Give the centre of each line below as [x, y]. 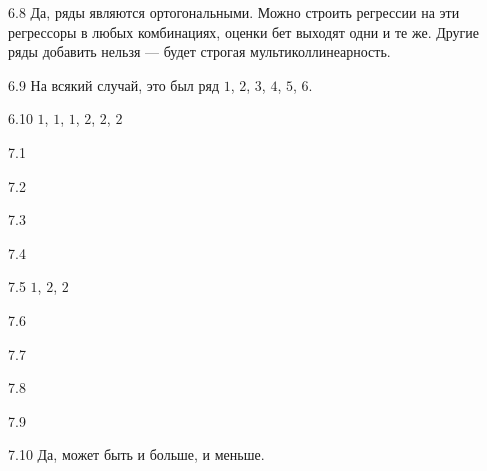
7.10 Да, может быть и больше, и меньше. [136, 454]
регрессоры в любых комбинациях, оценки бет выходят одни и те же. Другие [243, 31]
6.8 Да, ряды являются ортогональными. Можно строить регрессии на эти [234, 12]
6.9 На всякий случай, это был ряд [114, 84]
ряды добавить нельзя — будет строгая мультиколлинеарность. [199, 51]
